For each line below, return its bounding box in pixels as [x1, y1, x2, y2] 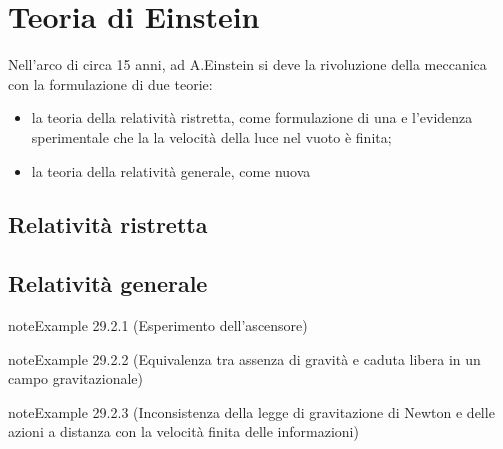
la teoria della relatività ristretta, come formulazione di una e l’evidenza [31, 107, 473, 128]
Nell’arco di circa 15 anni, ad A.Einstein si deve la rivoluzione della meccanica [8, 54, 487, 75]
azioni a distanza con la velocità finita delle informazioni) [8, 421, 359, 442]
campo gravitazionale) [8, 368, 143, 389]
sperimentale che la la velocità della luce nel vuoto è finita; [31, 126, 392, 147]
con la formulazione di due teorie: [8, 73, 213, 94]
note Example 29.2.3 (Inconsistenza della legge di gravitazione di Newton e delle [8, 401, 495, 422]
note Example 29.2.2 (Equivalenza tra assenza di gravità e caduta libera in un [8, 348, 481, 369]
